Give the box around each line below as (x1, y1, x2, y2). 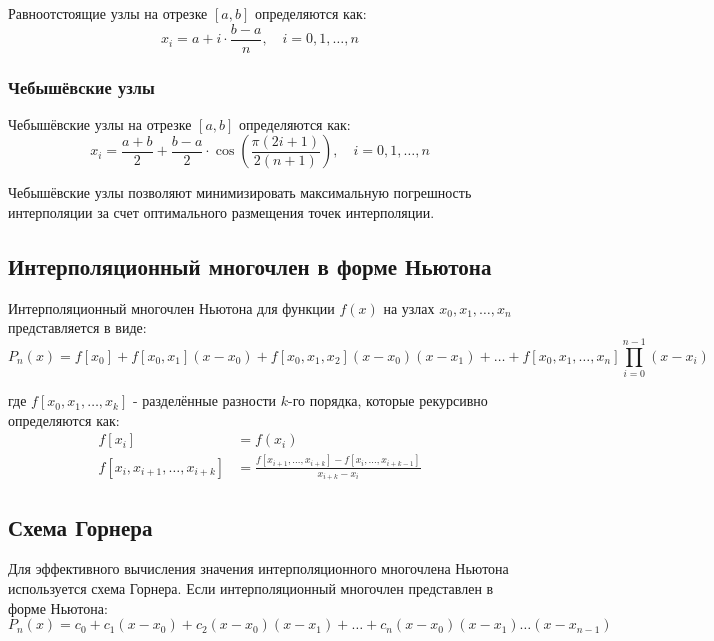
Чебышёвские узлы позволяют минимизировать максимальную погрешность (8, 182, 472, 203)
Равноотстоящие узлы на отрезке (8, 3, 208, 23)
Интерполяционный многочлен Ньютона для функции (8, 297, 335, 318)
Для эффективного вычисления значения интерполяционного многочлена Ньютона (8, 558, 509, 579)
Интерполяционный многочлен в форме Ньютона (8, 251, 492, 282)
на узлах (383, 297, 435, 318)
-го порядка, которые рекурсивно (287, 390, 488, 411)
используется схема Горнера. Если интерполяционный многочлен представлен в (8, 578, 494, 598)
